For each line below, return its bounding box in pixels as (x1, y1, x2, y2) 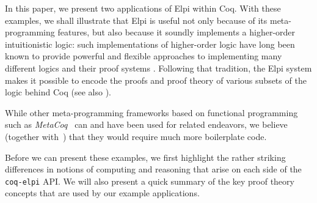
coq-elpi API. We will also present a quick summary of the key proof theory (5, 174, 294, 187)
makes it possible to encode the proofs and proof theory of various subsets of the (5, 73, 307, 86)
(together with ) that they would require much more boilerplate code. (5, 130, 267, 142)
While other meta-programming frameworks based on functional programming (5, 106, 298, 119)
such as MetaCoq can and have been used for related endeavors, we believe (5, 118, 288, 131)
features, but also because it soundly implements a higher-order (57, 26, 296, 39)
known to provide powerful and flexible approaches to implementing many (5, 50, 282, 62)
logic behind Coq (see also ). (5, 86, 111, 98)
